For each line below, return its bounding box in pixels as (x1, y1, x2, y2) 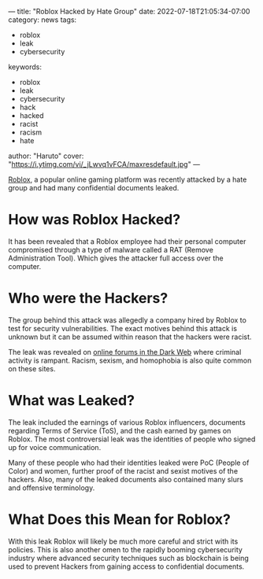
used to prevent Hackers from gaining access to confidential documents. (8, 562, 245, 571)
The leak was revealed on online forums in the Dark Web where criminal (8, 347, 242, 356)
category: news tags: (8, 15, 77, 24)
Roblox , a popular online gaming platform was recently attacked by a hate (8, 175, 247, 184)
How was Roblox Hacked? (8, 211, 181, 229)
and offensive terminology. (8, 483, 95, 492)
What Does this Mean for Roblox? (8, 511, 231, 528)
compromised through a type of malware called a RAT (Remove (8, 245, 214, 254)
